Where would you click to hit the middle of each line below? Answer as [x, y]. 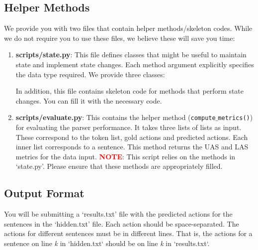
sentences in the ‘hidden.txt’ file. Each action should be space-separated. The [122, 223]
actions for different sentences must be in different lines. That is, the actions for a [128, 233]
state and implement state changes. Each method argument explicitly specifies [135, 64]
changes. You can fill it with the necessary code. [89, 100]
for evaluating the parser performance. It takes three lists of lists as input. [129, 127]
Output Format [44, 193]
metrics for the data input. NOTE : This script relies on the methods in [126, 156]
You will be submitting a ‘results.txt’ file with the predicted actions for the [118, 214]
